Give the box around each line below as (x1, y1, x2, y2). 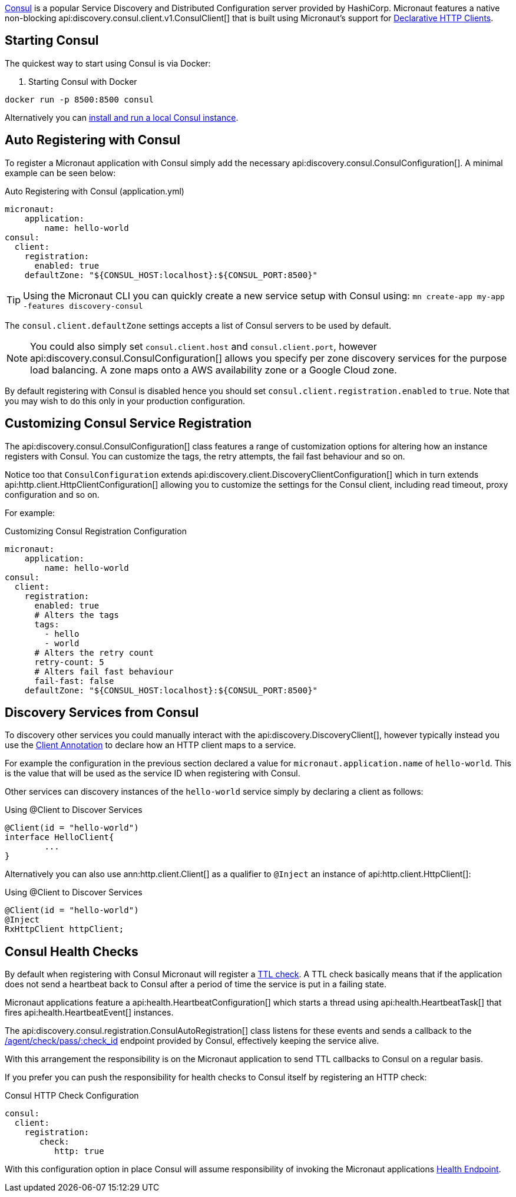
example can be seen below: (5, 167, 116, 178)
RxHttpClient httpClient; (5, 924, 124, 934)
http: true (54, 1146, 104, 1156)
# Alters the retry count (34, 647, 154, 657)
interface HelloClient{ (5, 832, 114, 842)
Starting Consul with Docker (28, 76, 137, 87)
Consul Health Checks (5, 944, 138, 959)
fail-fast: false (34, 676, 114, 686)
